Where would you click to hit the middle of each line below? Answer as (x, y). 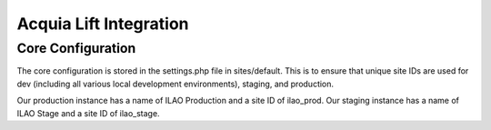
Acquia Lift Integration (103, 24)
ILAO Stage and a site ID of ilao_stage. (88, 113)
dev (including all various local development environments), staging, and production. (175, 84)
